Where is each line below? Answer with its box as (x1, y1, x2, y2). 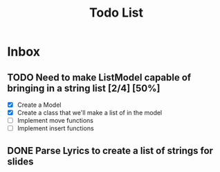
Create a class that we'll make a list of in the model (17, 109, 163, 117)
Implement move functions (17, 117, 93, 125)
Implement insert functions (17, 124, 95, 132)
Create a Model (17, 101, 62, 109)
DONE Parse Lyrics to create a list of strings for (7, 144, 213, 157)
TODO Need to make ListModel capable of (7, 71, 192, 83)
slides (7, 155, 34, 167)
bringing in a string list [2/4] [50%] (7, 82, 161, 94)
